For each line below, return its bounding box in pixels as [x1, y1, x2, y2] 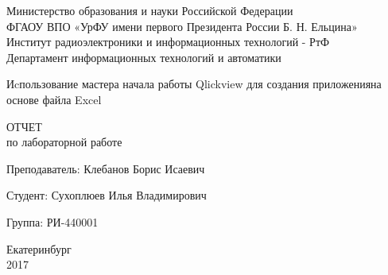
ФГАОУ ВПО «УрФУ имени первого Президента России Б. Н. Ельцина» [6, 17, 358, 34]
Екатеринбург [6, 240, 72, 257]
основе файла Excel [6, 91, 102, 107]
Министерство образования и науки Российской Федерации [6, 2, 293, 18]
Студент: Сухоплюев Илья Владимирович [6, 187, 207, 203]
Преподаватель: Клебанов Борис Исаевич [6, 160, 205, 176]
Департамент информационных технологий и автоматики [6, 48, 281, 65]
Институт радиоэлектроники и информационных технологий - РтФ [6, 33, 330, 50]
